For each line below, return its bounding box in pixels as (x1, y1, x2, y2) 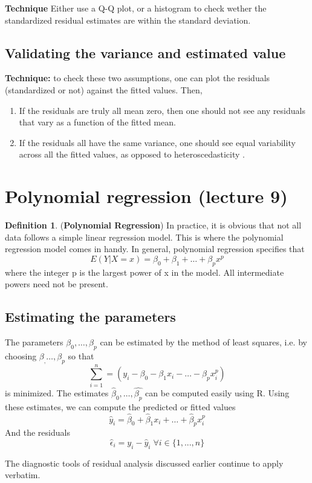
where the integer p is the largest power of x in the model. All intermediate (5, 265, 284, 278)
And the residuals (5, 426, 70, 439)
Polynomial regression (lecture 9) (5, 184, 288, 208)
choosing (5, 349, 37, 362)
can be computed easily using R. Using (145, 386, 290, 399)
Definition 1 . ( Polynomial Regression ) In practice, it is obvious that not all (5, 219, 302, 232)
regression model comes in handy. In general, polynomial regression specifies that (5, 242, 305, 255)
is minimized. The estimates (5, 386, 109, 399)
